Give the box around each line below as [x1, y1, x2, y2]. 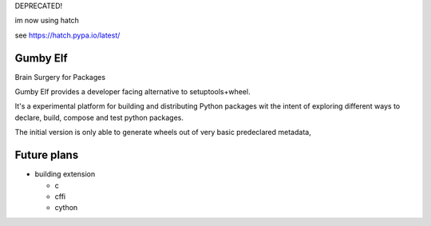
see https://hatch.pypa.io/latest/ [14, 30, 121, 40]
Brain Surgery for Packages [14, 72, 106, 81]
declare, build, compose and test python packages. [14, 113, 184, 122]
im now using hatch [14, 16, 80, 26]
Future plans [14, 149, 79, 162]
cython [54, 203, 78, 212]
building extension [34, 169, 96, 179]
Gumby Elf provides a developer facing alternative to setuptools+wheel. [14, 87, 251, 97]
